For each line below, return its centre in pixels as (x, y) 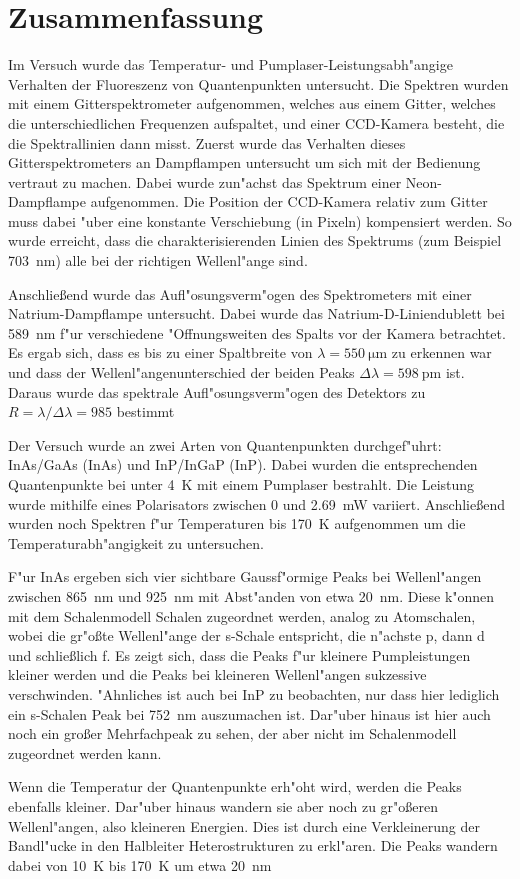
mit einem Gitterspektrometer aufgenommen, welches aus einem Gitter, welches (252, 103)
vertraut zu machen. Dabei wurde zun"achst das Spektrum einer (205, 181)
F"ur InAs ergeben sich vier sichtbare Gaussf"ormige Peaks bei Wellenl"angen (245, 576)
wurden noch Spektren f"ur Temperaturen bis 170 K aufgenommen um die (237, 523)
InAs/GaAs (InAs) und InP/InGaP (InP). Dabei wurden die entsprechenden (243, 464)
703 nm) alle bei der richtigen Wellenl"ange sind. (158, 260)
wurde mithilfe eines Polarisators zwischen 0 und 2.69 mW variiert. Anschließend (256, 503)
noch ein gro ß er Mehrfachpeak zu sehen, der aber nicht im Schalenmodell (232, 733)
